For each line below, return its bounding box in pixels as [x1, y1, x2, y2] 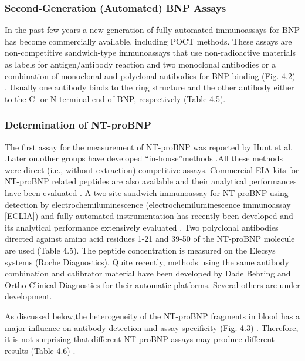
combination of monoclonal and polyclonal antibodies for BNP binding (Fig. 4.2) [5, 69, 296, 82]
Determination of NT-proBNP [5, 117, 151, 132]
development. [5, 290, 52, 302]
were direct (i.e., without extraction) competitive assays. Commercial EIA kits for [5, 163, 299, 176]
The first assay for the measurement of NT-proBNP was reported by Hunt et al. [5, 140, 293, 153]
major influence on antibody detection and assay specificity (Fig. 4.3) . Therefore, [5, 321, 299, 333]
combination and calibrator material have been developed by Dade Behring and [5, 267, 291, 279]
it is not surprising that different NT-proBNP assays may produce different [5, 333, 274, 345]
